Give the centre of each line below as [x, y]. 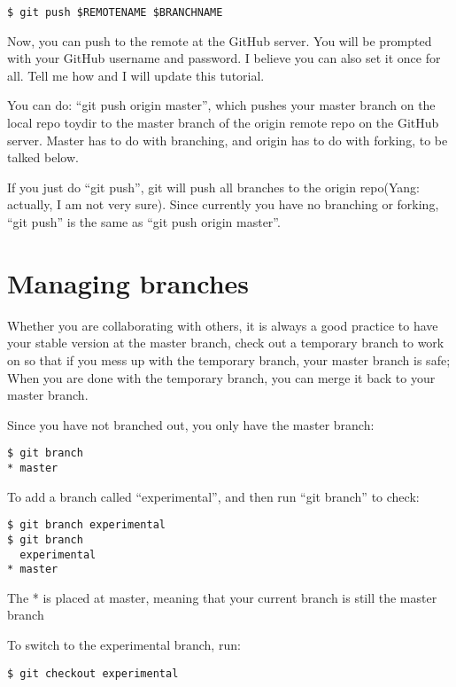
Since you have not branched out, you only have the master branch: [191, 424]
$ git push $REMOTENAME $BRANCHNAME [115, 12]
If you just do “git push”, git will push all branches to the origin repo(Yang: [213, 187]
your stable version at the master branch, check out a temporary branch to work [226, 343]
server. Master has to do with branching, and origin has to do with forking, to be [228, 140]
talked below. [43, 157]
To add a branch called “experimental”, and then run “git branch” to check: [213, 496]
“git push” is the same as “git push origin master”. [144, 222]
